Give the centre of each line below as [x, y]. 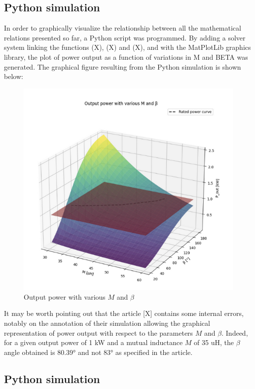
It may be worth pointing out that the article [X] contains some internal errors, [124, 313]
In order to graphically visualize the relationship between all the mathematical [123, 28]
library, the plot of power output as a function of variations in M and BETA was [126, 57]
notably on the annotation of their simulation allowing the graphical [107, 323]
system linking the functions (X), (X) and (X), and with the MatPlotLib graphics [127, 47]
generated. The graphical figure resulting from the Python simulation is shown [123, 66]
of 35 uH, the [214, 342]
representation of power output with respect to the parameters [99, 332]
